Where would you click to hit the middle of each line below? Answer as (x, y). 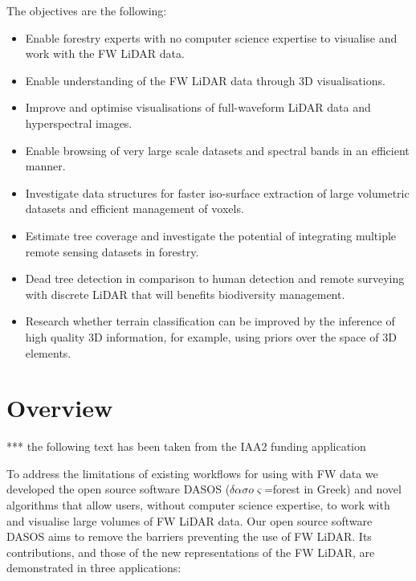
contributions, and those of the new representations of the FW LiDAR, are (191, 552)
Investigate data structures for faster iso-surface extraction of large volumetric (217, 192)
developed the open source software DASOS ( (118, 489)
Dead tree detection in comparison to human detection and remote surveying (215, 278)
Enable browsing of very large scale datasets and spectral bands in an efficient (217, 150)
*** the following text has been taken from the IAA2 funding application (186, 446)
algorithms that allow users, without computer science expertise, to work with (198, 505)
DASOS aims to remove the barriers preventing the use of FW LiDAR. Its (189, 536)
